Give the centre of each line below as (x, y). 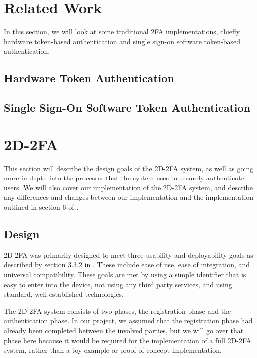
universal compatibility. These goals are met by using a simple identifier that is (125, 274)
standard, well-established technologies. (64, 294)
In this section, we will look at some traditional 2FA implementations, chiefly (122, 32)
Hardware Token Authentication (89, 78)
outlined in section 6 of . (41, 207)
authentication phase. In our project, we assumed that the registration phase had (128, 320)
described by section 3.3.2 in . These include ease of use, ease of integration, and (127, 265)
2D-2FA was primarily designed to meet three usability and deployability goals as (128, 255)
